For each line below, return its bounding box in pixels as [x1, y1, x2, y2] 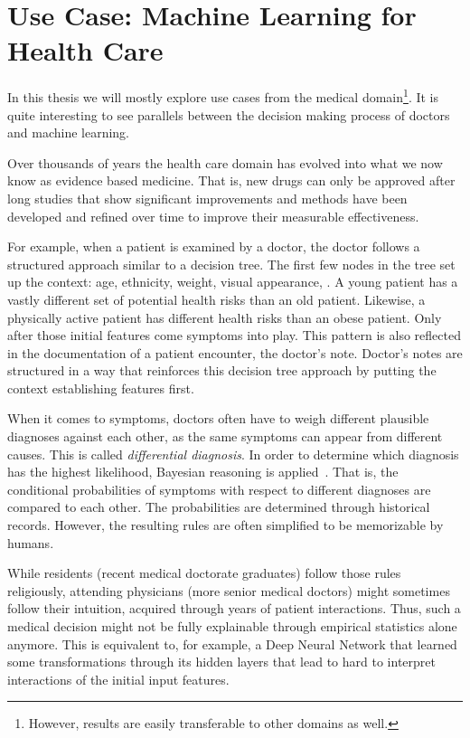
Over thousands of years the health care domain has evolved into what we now [7, 153, 443, 172]
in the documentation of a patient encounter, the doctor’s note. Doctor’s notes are [7, 343, 463, 362]
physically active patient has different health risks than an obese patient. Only [7, 307, 442, 326]
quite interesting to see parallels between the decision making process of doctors [7, 105, 450, 124]
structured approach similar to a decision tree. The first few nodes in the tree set [7, 254, 456, 273]
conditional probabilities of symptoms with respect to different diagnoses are [7, 479, 431, 498]
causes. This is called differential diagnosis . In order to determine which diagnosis [7, 444, 459, 463]
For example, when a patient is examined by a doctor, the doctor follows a [7, 237, 420, 256]
